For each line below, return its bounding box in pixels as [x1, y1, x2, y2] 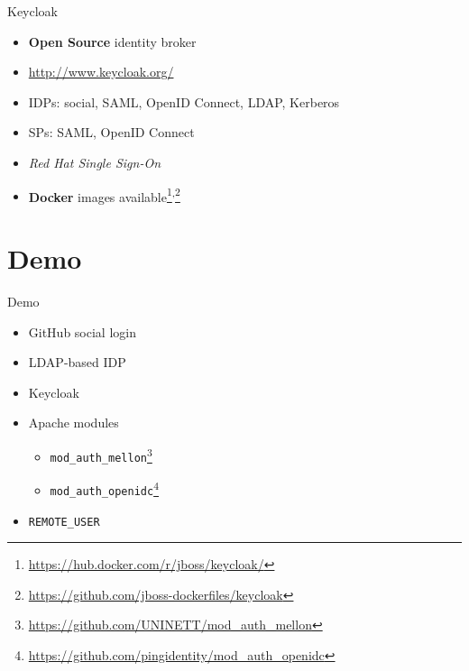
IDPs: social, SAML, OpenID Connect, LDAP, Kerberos [28, 92, 340, 111]
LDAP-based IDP [28, 353, 126, 372]
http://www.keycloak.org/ [28, 62, 174, 81]
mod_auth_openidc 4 [50, 478, 159, 498]
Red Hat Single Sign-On [28, 152, 161, 171]
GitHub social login [28, 322, 136, 341]
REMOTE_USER [28, 515, 100, 529]
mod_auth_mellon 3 [50, 444, 152, 464]
